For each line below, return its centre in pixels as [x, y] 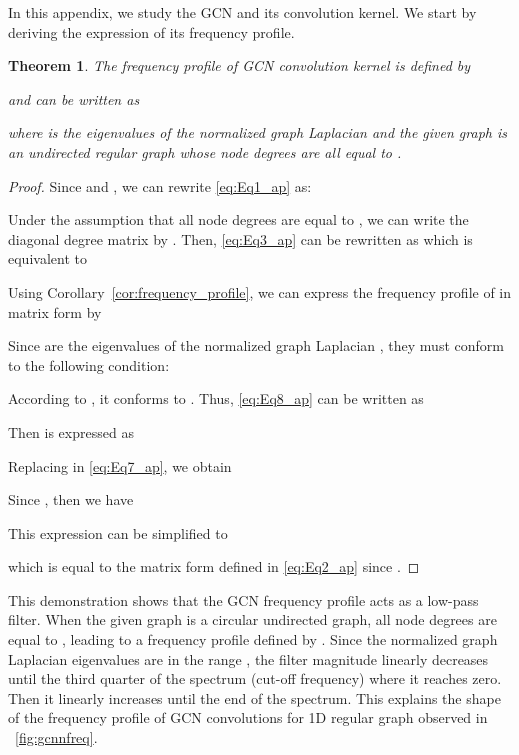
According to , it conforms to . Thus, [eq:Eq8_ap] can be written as [216, 398]
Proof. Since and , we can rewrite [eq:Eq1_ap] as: [160, 185]
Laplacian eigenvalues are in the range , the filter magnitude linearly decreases [248, 658]
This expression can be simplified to [118, 532]
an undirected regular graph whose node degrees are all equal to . [205, 151]
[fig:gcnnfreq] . [56, 737]
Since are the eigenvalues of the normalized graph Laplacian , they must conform [256, 345]
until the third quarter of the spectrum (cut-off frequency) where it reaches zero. [255, 678]
